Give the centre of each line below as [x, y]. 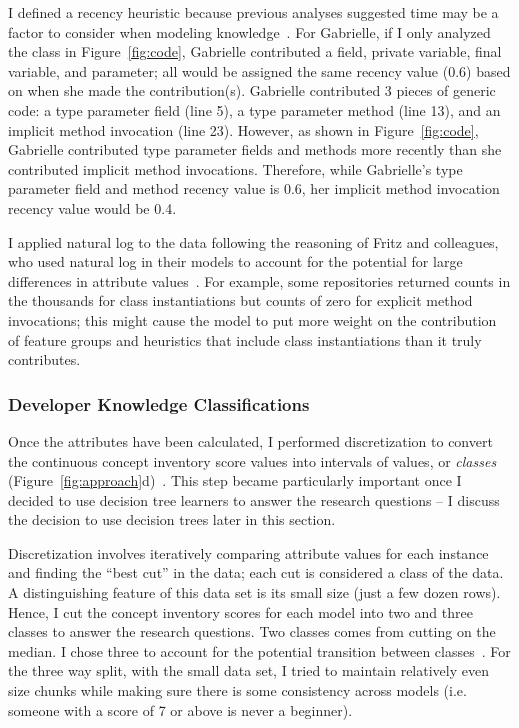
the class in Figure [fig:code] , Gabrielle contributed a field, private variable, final [255, 51]
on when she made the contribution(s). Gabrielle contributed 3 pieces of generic [252, 90]
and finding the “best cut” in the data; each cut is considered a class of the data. [256, 572]
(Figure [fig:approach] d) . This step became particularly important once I [235, 480]
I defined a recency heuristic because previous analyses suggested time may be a [253, 12]
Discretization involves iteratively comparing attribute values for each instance [248, 552]
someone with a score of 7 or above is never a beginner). [180, 709]
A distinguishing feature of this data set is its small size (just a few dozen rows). [254, 592]
